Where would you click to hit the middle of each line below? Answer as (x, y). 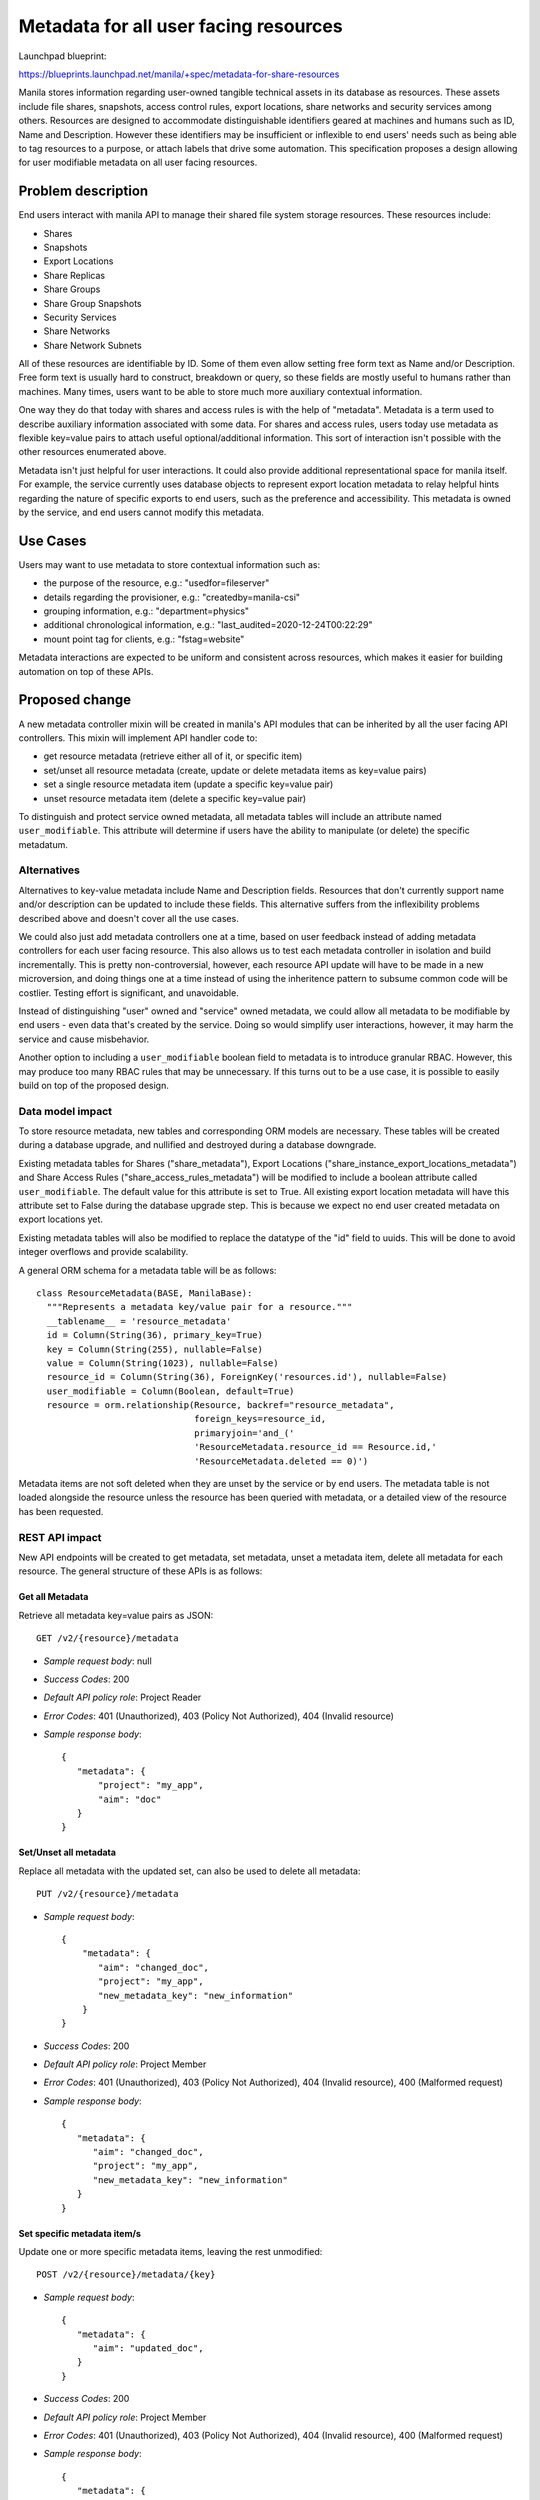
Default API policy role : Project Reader (122, 1697)
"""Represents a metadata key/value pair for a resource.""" (199, 1307)
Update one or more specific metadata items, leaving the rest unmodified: (170, 2251)
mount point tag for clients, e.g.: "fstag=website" (144, 639)
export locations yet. (61, 1219)
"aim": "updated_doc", (148, 2348)
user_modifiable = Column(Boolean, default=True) (170, 1391)
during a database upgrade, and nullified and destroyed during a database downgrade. (197, 1145)
